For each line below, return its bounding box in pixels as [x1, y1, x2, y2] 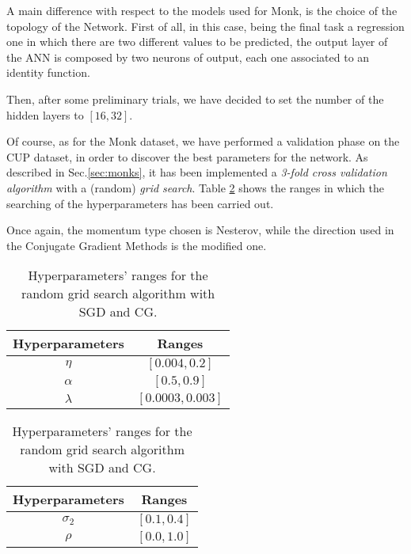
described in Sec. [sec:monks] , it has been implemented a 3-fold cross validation [6, 164, 387, 180]
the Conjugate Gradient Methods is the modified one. [6, 237, 267, 253]
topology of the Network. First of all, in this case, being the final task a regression [6, 17, 405, 34]
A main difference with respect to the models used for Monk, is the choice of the [6, 2, 398, 18]
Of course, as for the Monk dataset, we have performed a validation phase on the [6, 133, 400, 150]
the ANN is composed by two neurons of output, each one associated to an [6, 48, 370, 65]
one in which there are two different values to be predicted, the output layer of [6, 33, 388, 50]
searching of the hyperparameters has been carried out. [6, 195, 274, 211]
